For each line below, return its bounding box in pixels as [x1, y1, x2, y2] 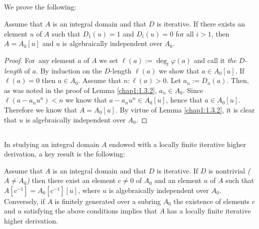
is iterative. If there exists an [156, 18, 245, 28]
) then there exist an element [26, 175, 116, 185]
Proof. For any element [4, 54, 75, 65]
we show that [158, 65, 199, 75]
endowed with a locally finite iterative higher [109, 138, 246, 149]
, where [78, 184, 100, 195]
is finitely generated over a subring [54, 195, 161, 206]
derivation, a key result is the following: [4, 148, 125, 159]
